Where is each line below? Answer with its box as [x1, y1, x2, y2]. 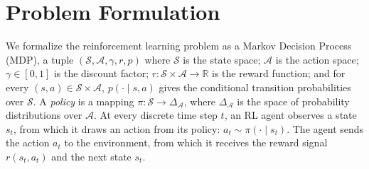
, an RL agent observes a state [224, 107, 357, 122]
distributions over [6, 107, 82, 122]
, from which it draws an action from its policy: [13, 121, 220, 136]
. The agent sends [287, 121, 364, 136]
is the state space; [183, 52, 261, 66]
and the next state [51, 148, 132, 163]
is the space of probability [237, 93, 350, 108]
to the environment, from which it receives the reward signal [64, 135, 328, 150]
